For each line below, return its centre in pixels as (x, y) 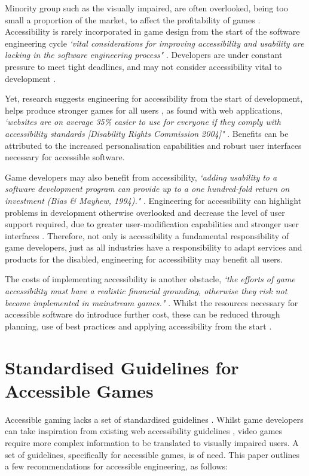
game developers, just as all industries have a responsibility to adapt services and (154, 247)
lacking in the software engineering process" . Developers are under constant (144, 55)
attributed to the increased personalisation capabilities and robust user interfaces (153, 145)
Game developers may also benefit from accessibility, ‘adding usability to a (141, 177)
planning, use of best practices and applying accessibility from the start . (138, 326)
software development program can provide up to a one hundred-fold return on (147, 189)
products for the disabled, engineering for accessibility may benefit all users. (144, 259)
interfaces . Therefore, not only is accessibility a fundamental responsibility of (147, 235)
